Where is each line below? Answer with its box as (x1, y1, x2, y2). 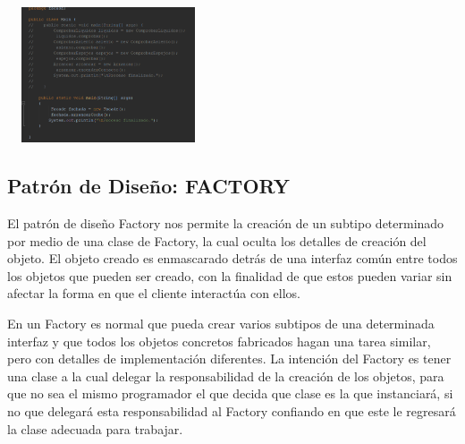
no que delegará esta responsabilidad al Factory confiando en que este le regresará (7, 401, 456, 420)
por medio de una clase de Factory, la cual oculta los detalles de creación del (7, 231, 427, 250)
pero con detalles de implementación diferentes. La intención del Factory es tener (7, 349, 452, 368)
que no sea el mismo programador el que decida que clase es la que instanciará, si (7, 384, 453, 403)
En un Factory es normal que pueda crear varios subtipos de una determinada (7, 313, 435, 332)
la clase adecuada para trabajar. (7, 419, 183, 438)
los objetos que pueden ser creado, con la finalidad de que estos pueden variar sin (7, 266, 452, 285)
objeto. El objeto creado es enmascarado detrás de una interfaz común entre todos (7, 249, 458, 268)
